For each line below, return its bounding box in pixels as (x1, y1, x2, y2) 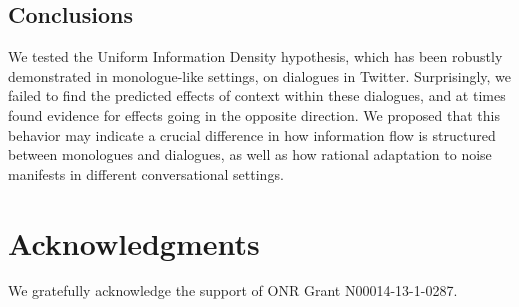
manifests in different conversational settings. (8, 163, 284, 184)
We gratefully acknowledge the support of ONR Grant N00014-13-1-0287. (8, 280, 458, 301)
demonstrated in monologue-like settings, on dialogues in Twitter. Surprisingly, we (8, 65, 512, 86)
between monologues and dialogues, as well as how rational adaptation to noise (8, 144, 492, 165)
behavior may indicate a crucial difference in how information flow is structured (8, 124, 496, 145)
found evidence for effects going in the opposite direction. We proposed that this (8, 104, 500, 125)
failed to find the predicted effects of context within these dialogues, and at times (8, 85, 506, 106)
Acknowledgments (8, 222, 260, 263)
